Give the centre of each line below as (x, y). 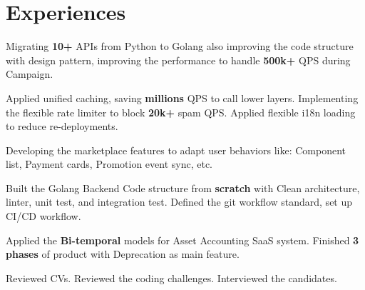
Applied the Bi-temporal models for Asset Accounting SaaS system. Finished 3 (182, 240)
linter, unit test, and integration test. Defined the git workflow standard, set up (179, 202)
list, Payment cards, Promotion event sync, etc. (109, 164)
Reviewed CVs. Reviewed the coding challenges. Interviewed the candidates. (171, 277)
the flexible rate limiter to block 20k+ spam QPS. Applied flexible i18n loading (181, 112)
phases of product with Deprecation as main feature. (123, 254)
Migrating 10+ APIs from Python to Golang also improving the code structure (180, 46)
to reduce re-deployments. (62, 126)
